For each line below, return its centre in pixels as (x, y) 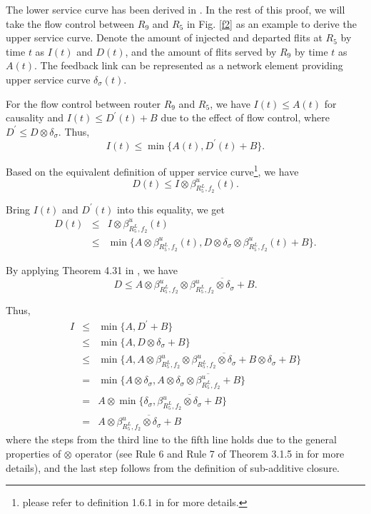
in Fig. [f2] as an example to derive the (271, 23)
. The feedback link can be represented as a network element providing (189, 65)
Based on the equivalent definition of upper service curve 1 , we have (152, 170)
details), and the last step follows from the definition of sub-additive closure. (173, 467)
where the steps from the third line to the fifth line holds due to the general (171, 439)
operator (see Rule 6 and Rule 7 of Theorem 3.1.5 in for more (210, 453)
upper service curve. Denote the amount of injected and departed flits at (164, 37)
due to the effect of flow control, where (245, 117)
